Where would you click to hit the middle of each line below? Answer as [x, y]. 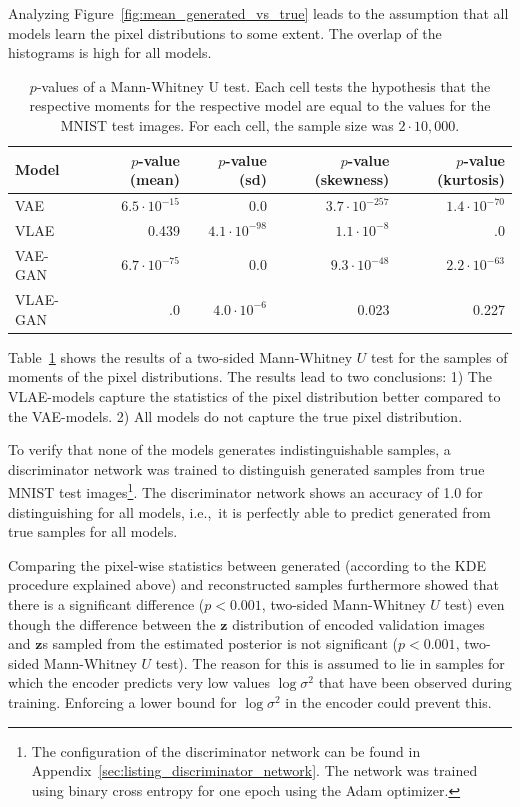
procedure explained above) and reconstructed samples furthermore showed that [253, 584]
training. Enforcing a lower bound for [122, 701]
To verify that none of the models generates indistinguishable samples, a [229, 449]
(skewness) [352, 179]
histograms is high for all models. [110, 52]
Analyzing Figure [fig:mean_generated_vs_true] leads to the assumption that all [258, 13]
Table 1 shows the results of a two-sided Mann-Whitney [180, 356]
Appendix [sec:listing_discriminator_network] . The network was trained [254, 770]
